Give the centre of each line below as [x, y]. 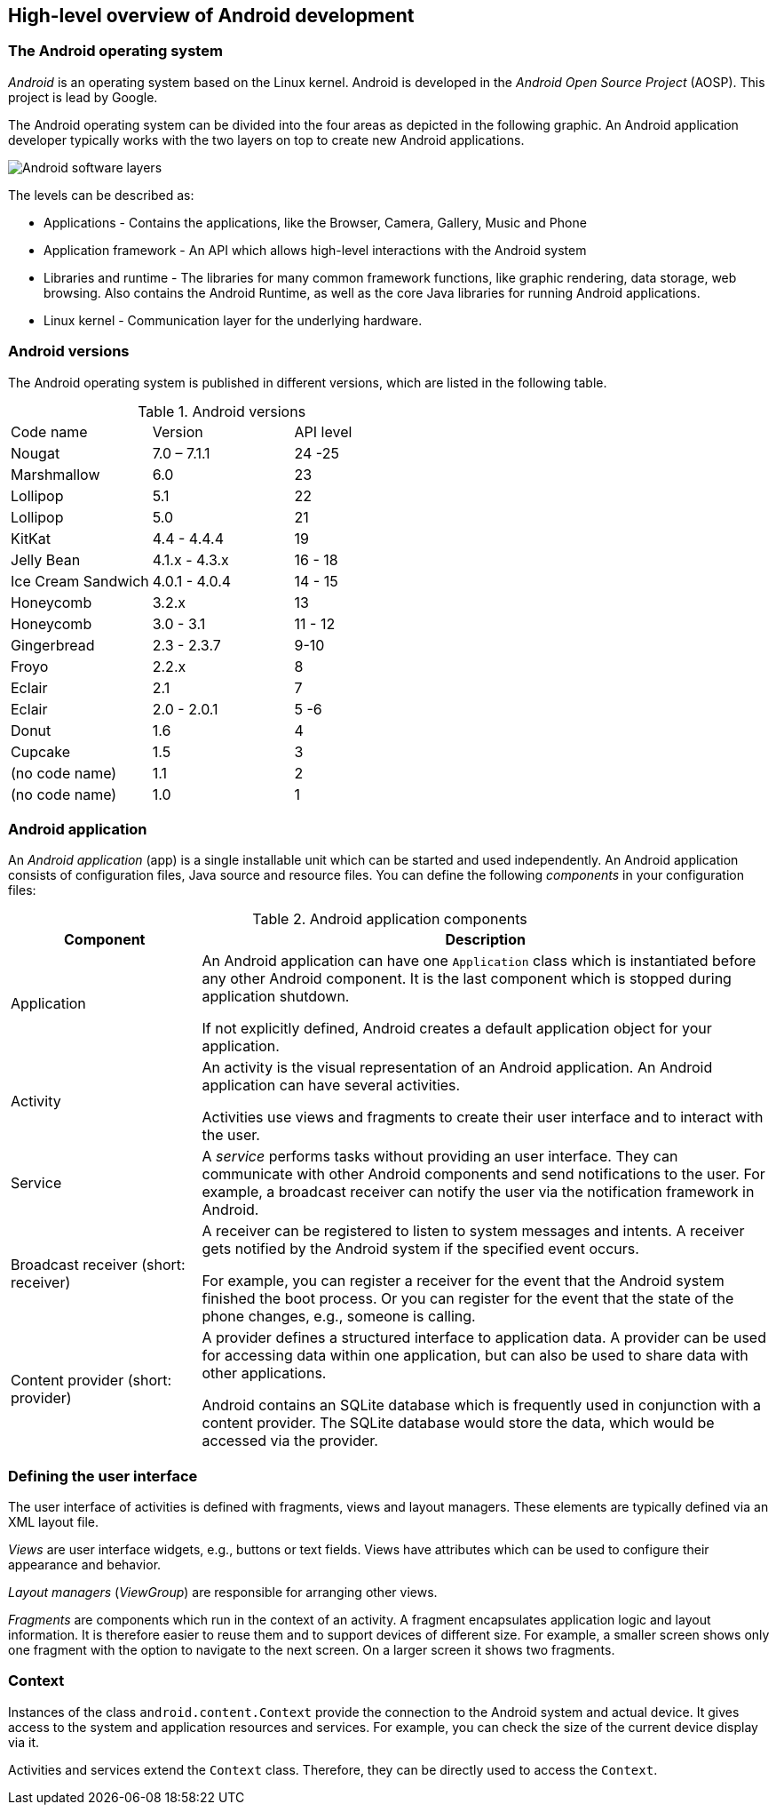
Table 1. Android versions [222, 411]
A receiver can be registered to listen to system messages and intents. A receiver [473, 1231]
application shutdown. [276, 997]
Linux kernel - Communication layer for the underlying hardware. [233, 320]
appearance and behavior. [85, 1565]
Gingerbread [53, 645]
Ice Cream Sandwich [80, 581]
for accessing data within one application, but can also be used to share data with [475, 1356]
